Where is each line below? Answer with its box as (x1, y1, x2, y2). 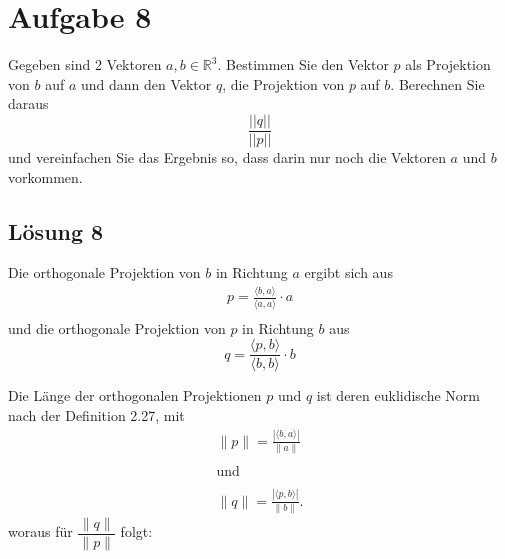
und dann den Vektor (80, 73, 212, 94)
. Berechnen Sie (390, 73, 485, 94)
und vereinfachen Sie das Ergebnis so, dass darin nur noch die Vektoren (8, 146, 446, 167)
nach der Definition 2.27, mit (8, 404, 185, 425)
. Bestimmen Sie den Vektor (217, 54, 389, 75)
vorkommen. (8, 166, 83, 187)
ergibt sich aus (304, 262, 393, 283)
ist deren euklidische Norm (316, 385, 481, 406)
